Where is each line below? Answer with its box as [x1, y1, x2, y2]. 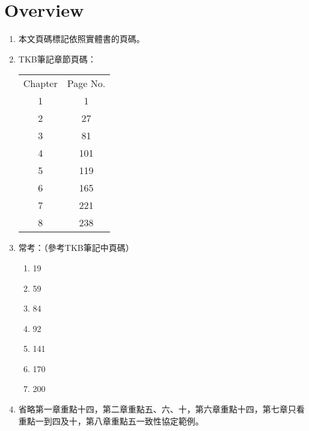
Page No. [67, 76, 106, 91]
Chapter [23, 76, 58, 91]
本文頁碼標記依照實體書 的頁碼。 [18, 32, 145, 45]
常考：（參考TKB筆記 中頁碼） [18, 241, 134, 254]
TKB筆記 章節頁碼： [18, 52, 96, 65]
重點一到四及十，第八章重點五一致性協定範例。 [18, 414, 204, 427]
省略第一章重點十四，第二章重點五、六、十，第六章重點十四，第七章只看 [18, 403, 305, 415]
